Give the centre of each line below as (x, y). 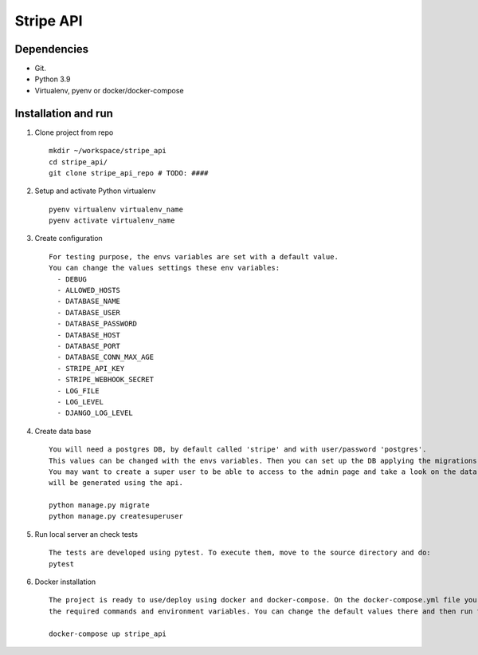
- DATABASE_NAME (89, 302)
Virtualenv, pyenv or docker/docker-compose (109, 90)
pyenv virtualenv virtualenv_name (116, 209)
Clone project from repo (74, 132)
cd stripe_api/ (78, 162)
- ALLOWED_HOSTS (89, 290)
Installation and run (64, 113)
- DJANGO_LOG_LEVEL (95, 413)
